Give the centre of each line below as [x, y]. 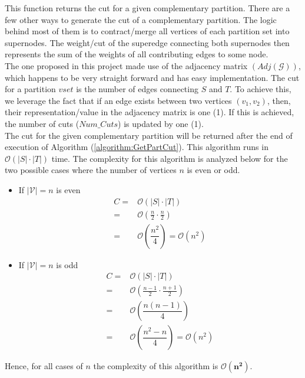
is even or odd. [213, 170]
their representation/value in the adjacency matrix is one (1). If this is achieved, [150, 112]
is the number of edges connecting [137, 89]
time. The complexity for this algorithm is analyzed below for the [170, 158]
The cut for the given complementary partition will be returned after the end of [149, 135]
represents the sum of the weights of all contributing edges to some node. [137, 54]
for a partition [30, 89]
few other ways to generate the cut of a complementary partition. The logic [141, 19]
